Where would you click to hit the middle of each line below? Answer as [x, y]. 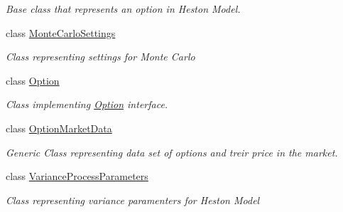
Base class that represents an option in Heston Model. [123, 9]
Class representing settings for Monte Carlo [100, 57]
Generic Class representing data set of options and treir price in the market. [172, 152]
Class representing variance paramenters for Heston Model [133, 200]
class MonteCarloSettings [61, 32]
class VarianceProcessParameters [77, 176]
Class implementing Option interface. [87, 104]
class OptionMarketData [59, 128]
